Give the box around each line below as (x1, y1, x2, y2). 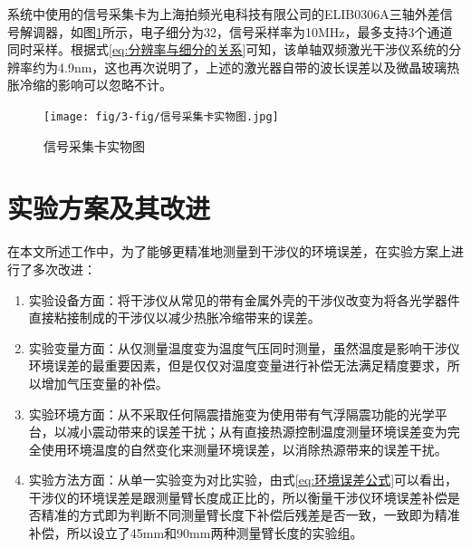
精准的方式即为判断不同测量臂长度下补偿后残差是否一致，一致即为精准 (41, 505, 460, 524)
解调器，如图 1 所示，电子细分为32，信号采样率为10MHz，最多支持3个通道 (19, 22, 453, 41)
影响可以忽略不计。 (57, 75, 172, 94)
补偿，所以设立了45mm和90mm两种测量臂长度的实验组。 (28, 524, 363, 543)
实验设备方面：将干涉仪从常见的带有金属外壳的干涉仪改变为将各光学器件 (28, 290, 460, 309)
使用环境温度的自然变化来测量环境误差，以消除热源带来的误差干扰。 (41, 439, 447, 458)
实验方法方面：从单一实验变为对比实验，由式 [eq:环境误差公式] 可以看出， (28, 470, 458, 489)
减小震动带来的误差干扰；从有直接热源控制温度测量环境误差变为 (66, 422, 447, 441)
